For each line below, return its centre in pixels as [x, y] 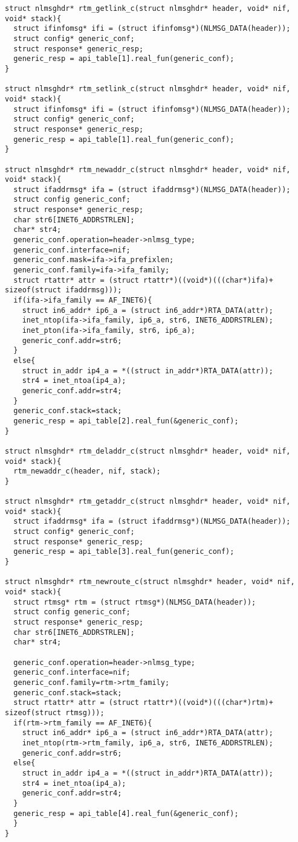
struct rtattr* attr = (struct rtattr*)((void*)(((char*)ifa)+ [143, 280]
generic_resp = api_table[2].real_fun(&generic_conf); [126, 421]
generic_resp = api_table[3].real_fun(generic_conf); [124, 552]
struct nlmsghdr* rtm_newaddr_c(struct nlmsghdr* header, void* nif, [148, 169]
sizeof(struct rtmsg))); [55, 712]
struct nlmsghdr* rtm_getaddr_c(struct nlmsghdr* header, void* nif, [148, 502]
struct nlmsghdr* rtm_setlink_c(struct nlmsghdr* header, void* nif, [148, 89]
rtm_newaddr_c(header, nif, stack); [87, 471]
